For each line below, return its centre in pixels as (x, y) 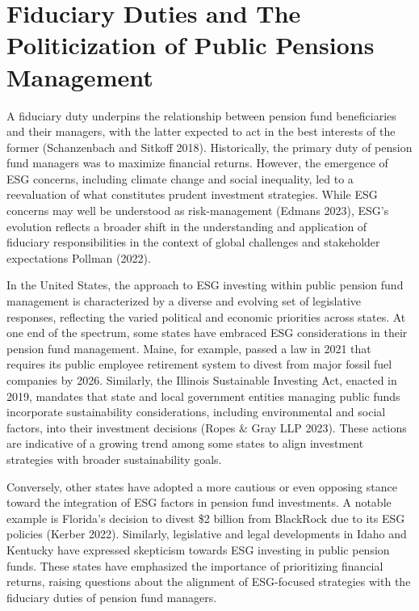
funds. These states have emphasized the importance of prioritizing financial (195, 565)
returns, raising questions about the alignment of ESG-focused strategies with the (209, 582)
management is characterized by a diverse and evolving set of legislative (184, 301)
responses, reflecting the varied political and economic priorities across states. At (206, 316)
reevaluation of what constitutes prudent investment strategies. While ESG (192, 194)
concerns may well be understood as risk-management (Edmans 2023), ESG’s (198, 211)
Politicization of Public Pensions (191, 45)
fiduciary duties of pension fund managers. (112, 597)
